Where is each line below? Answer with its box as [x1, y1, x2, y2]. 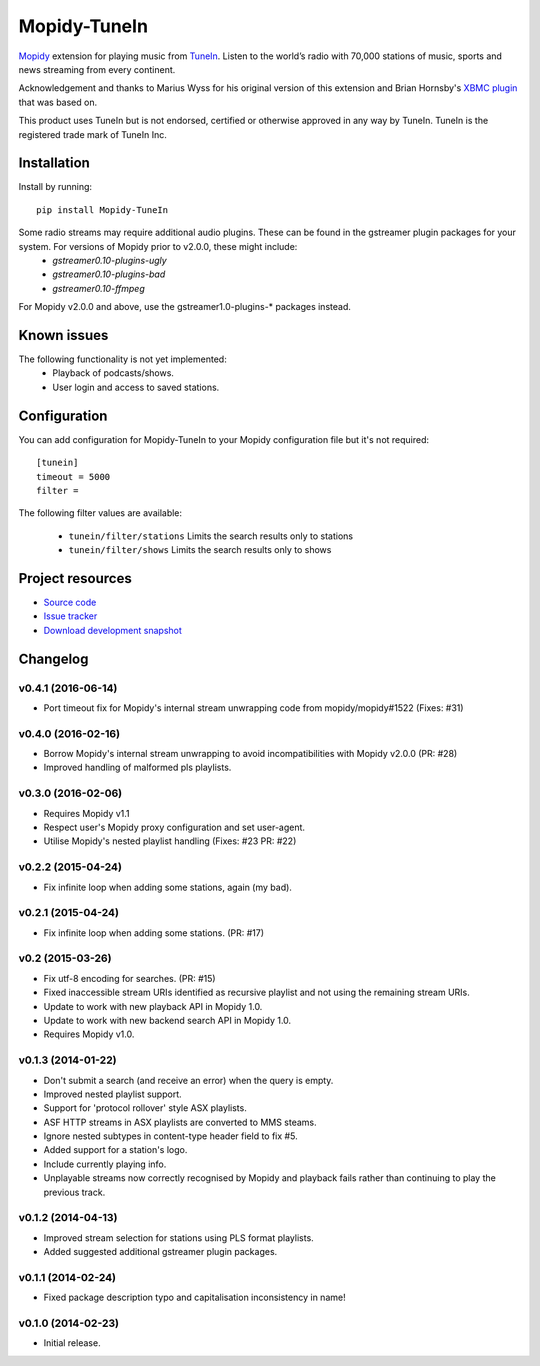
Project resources [18, 570, 132, 587]
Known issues [18, 326, 109, 344]
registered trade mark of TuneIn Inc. [18, 128, 167, 140]
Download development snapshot [43, 624, 182, 636]
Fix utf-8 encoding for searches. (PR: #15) [43, 972, 216, 984]
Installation [18, 155, 90, 172]
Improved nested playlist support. [43, 1088, 182, 1100]
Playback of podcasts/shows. [52, 367, 175, 379]
